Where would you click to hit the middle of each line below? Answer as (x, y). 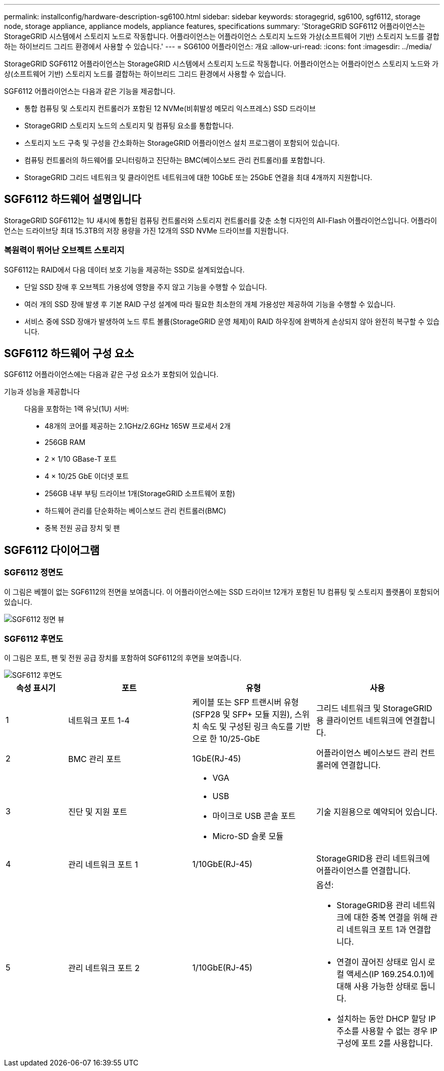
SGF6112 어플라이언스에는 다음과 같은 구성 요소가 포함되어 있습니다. (111, 374)
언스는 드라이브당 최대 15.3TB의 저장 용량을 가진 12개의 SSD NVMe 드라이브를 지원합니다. (146, 230)
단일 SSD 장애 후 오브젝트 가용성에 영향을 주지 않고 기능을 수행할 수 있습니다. (146, 287)
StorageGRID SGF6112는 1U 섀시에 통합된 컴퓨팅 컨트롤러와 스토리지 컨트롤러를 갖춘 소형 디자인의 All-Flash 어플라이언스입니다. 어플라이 (221, 220)
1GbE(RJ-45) (217, 759)
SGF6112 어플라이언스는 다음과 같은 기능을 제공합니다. (90, 91)
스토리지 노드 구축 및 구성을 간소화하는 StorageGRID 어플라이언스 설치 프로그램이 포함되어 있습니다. (182, 143)
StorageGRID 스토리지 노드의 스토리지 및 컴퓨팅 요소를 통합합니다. (129, 126)
